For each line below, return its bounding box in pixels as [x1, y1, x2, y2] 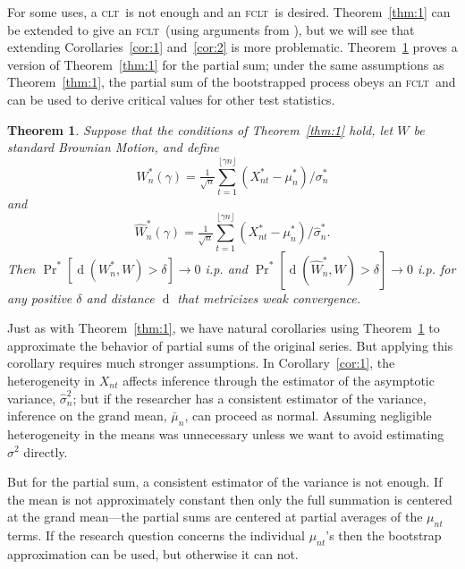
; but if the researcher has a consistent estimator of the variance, [72, 388, 427, 407]
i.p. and [205, 259, 248, 277]
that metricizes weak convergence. [177, 288, 360, 307]
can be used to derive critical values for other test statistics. [7, 89, 335, 108]
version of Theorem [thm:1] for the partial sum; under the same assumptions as [7, 55, 444, 73]
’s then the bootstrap [325, 526, 442, 545]
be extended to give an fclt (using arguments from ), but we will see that [7, 20, 415, 38]
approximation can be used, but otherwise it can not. [7, 544, 299, 563]
